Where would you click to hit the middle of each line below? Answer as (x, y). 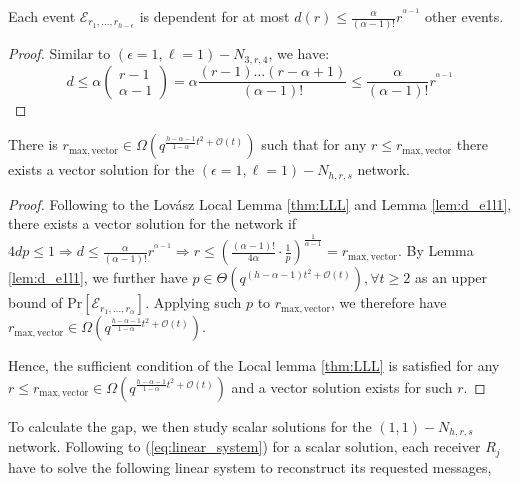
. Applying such (193, 302)
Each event (42, 16)
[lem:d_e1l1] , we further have (98, 277)
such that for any (314, 144)
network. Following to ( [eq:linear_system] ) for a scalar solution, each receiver (244, 446)
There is (33, 144)
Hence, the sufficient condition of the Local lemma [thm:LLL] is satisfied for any (254, 365)
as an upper (451, 277)
